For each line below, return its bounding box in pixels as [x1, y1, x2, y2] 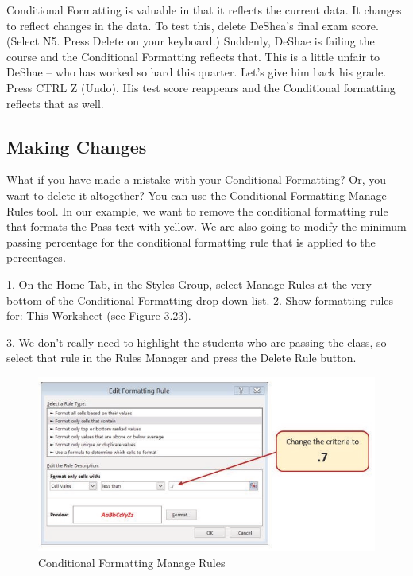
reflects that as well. [6, 95, 104, 111]
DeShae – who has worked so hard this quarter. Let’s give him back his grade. [6, 64, 387, 80]
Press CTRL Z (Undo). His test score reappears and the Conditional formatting [6, 79, 396, 95]
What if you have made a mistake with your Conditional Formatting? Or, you [6, 171, 386, 188]
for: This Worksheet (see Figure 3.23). [6, 307, 191, 324]
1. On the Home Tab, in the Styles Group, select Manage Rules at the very [6, 275, 372, 292]
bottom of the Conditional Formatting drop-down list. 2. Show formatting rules [6, 291, 394, 308]
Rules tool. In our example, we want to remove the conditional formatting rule [6, 202, 388, 219]
